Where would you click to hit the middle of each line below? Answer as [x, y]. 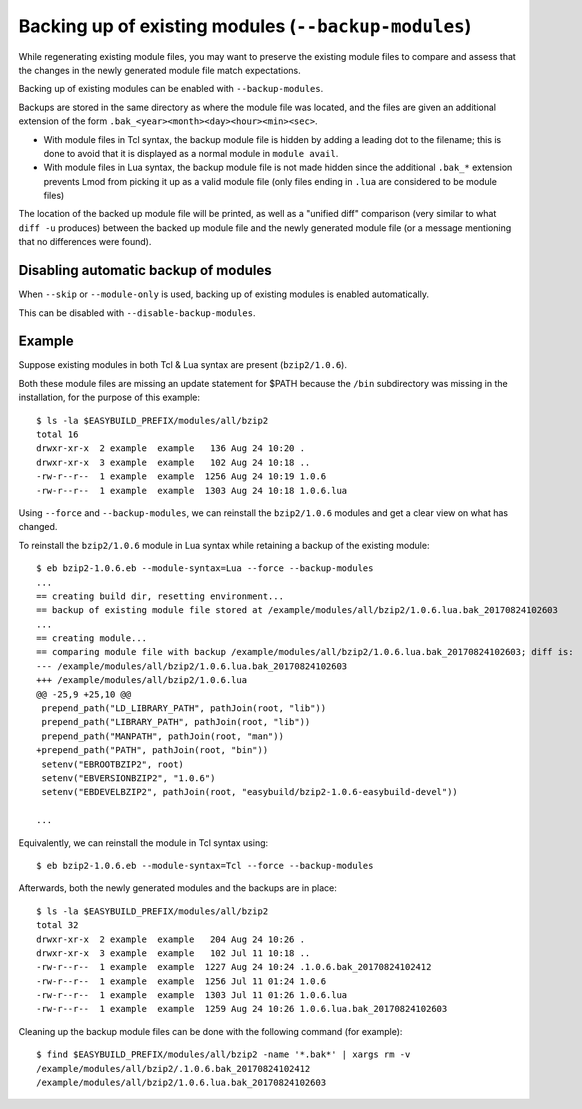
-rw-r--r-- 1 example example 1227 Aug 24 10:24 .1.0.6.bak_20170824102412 [234, 967]
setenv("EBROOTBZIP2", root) [113, 764]
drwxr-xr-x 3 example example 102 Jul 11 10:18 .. [173, 953]
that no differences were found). [85, 242]
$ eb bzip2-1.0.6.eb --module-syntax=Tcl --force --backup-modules [205, 865]
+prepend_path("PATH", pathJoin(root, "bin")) [152, 750]
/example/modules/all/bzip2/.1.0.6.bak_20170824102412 [173, 1068]
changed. [38, 527]
